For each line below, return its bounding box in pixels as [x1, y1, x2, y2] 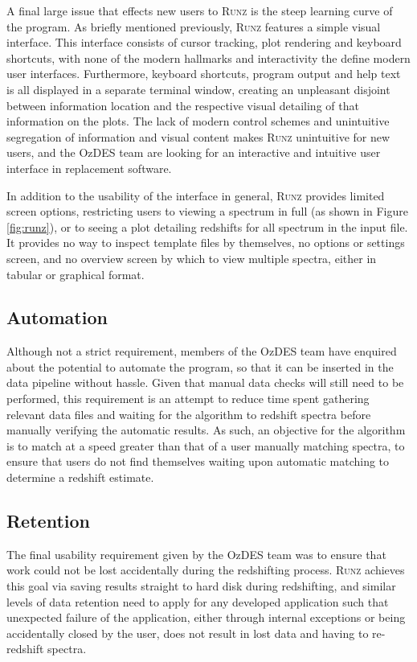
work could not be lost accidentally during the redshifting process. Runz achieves [6, 561, 405, 578]
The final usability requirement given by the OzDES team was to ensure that [6, 545, 386, 562]
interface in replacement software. [6, 159, 172, 176]
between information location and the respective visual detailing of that [6, 97, 359, 113]
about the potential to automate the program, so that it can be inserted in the [6, 358, 394, 375]
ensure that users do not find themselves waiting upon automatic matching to [6, 453, 390, 470]
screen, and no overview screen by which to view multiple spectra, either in [6, 249, 377, 266]
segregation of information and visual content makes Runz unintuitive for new [6, 128, 390, 145]
